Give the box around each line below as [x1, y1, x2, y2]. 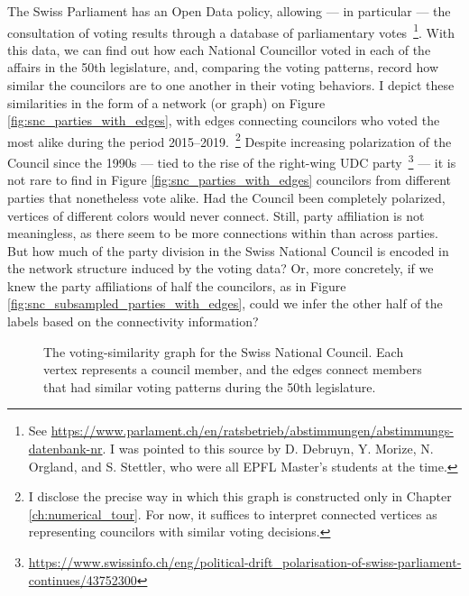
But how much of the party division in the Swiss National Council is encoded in [7, 241, 449, 260]
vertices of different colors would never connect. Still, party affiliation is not [7, 206, 425, 225]
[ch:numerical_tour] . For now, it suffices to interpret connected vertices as [28, 504, 437, 523]
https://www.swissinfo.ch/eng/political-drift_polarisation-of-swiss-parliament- [28, 553, 462, 571]
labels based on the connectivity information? [7, 312, 259, 331]
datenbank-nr [28, 439, 103, 458]
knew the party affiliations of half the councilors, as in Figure [7, 276, 346, 295]
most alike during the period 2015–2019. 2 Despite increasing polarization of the [7, 129, 452, 151]
